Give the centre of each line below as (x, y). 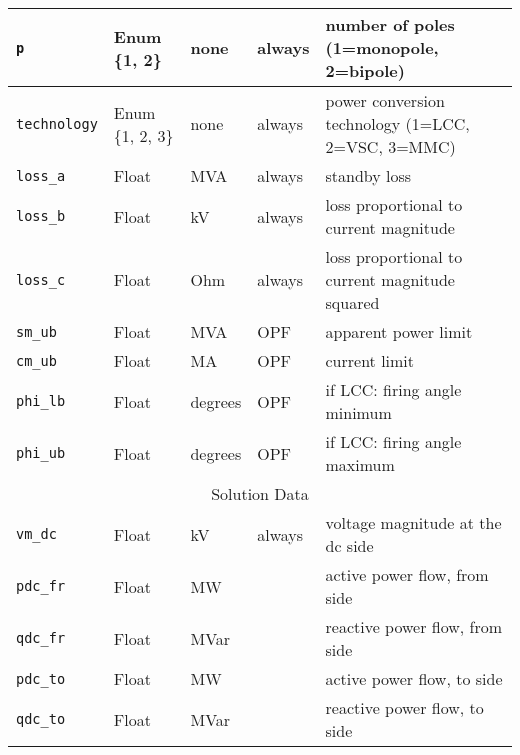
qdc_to (41, 719)
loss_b (41, 216)
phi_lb (41, 401)
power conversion (385, 100)
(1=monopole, (382, 47)
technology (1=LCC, (397, 123)
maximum (360, 464)
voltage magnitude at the (413, 522)
